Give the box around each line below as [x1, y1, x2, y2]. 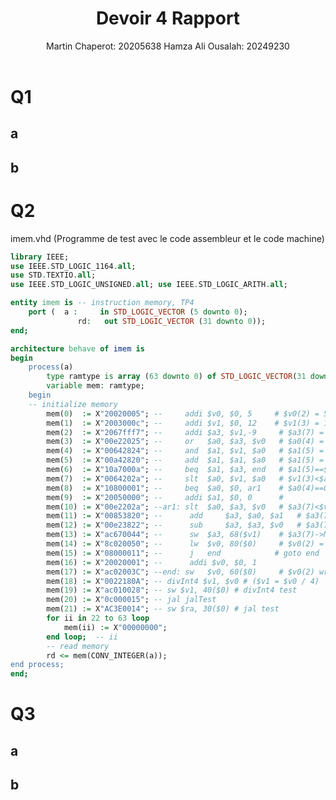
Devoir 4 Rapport [95, 7, 241, 30]
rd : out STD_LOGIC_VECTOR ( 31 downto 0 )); [77, 316, 267, 326]
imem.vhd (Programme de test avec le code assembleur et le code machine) [10, 232, 325, 244]
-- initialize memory [28, 399, 118, 409]
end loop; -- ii [46, 632, 118, 642]
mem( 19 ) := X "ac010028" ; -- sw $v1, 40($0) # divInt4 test [46, 585, 298, 596]
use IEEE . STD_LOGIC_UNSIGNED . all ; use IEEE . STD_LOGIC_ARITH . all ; [10, 280, 288, 290]
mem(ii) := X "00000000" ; [63, 622, 168, 632]
